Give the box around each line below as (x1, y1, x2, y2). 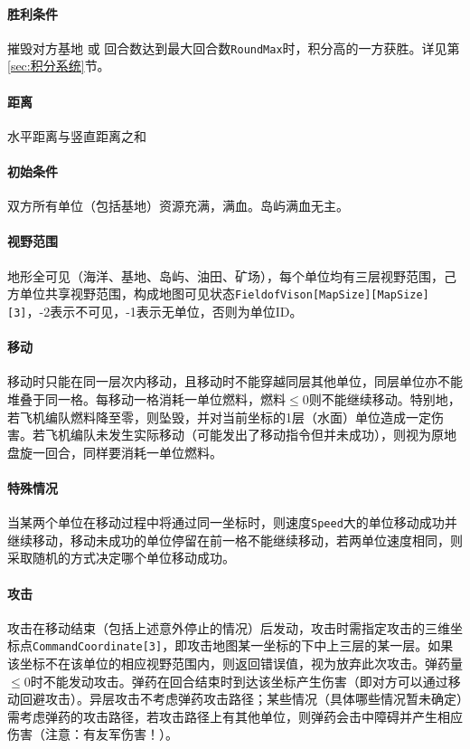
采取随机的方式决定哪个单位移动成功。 (7, 548, 235, 567)
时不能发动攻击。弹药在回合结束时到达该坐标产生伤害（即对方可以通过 (30, 671, 448, 690)
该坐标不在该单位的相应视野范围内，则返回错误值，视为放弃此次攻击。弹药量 (7, 653, 463, 672)
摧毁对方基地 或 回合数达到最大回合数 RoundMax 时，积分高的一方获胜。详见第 (7, 38, 460, 57)
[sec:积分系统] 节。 (7, 56, 110, 75)
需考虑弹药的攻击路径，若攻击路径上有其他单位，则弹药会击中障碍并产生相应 (7, 706, 463, 725)
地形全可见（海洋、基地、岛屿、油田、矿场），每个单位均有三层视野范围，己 (7, 266, 456, 285)
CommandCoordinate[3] (33, 640, 163, 654)
